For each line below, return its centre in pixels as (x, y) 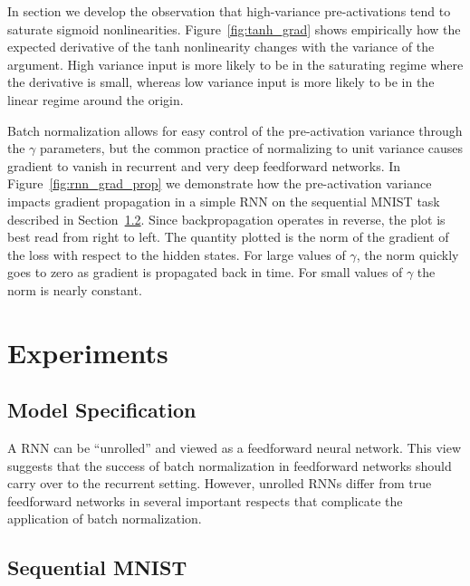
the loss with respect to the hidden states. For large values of (177, 254)
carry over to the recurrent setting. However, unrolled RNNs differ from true (220, 483)
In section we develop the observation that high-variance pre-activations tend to (229, 11)
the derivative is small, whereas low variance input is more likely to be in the (221, 82)
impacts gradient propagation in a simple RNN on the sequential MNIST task (224, 201)
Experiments (88, 352)
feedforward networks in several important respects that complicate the (205, 500)
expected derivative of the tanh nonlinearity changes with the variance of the (221, 47)
